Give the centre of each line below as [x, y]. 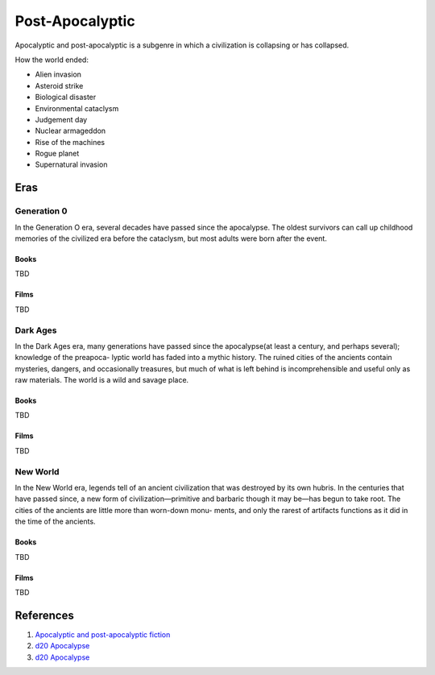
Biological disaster [66, 97]
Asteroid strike [59, 85]
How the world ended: [52, 60]
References [44, 615]
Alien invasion [58, 75]
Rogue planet [57, 154]
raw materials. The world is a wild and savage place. [102, 380]
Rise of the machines [70, 142]
